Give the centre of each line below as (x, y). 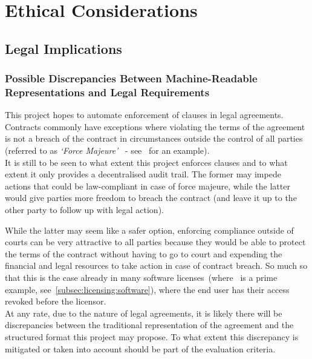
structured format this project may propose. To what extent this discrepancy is (152, 336)
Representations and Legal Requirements (107, 92)
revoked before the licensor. (56, 301)
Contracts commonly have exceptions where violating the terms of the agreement (155, 126)
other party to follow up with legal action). (84, 210)
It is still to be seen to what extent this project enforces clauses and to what (146, 162)
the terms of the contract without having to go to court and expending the (144, 253)
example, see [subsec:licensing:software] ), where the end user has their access (147, 289)
